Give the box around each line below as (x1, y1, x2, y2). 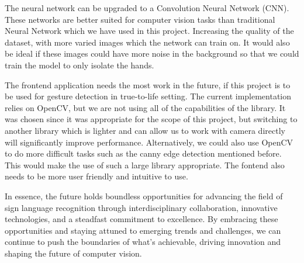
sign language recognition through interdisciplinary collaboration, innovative (5, 201, 278, 213)
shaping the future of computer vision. (5, 247, 142, 259)
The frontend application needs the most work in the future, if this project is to (5, 78, 291, 91)
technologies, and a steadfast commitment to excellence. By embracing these (5, 213, 278, 225)
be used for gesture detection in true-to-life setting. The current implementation (5, 90, 292, 102)
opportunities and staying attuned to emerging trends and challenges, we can (5, 224, 281, 236)
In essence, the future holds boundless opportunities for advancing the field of (5, 189, 283, 202)
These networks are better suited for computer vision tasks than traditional (5, 13, 275, 25)
